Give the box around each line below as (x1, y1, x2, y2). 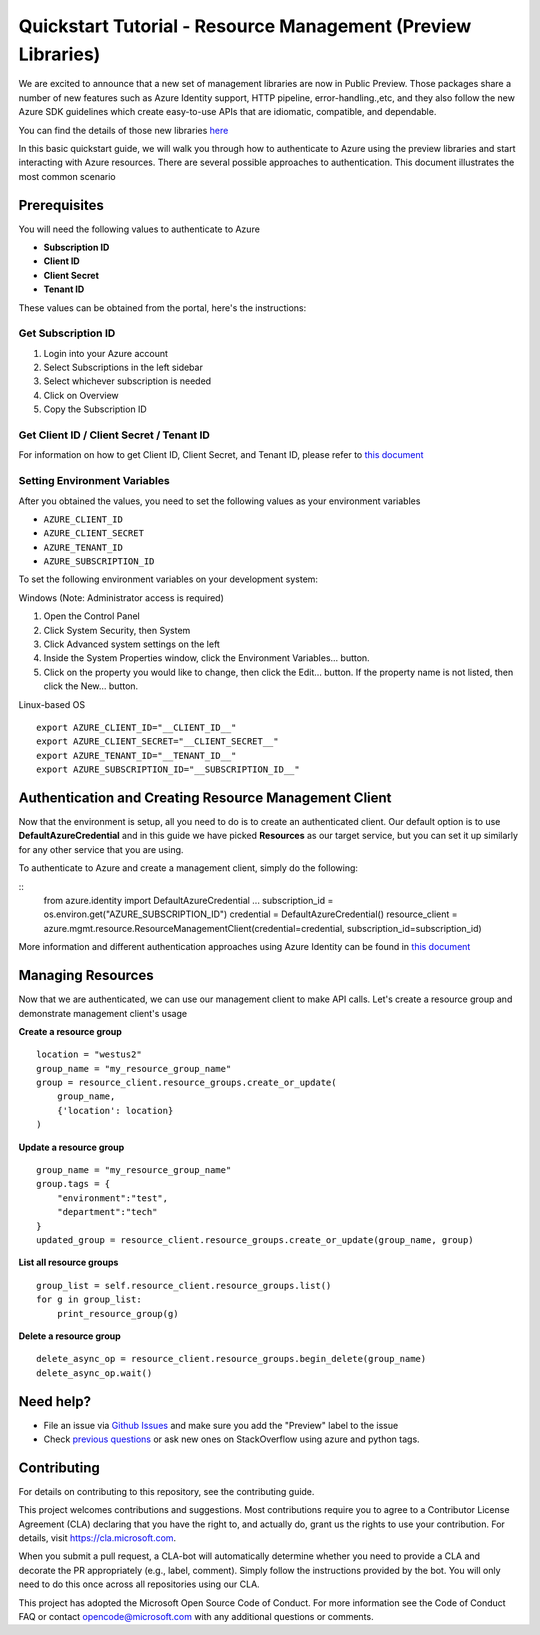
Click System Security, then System (43, 624, 191, 636)
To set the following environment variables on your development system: (18, 573, 319, 585)
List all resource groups (18, 1256, 119, 1269)
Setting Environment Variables (18, 474, 170, 488)
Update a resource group (18, 1141, 125, 1153)
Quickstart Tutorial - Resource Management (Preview (18, 15, 472, 37)
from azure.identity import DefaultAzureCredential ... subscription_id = (43, 895, 334, 907)
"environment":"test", (56, 1192, 169, 1204)
